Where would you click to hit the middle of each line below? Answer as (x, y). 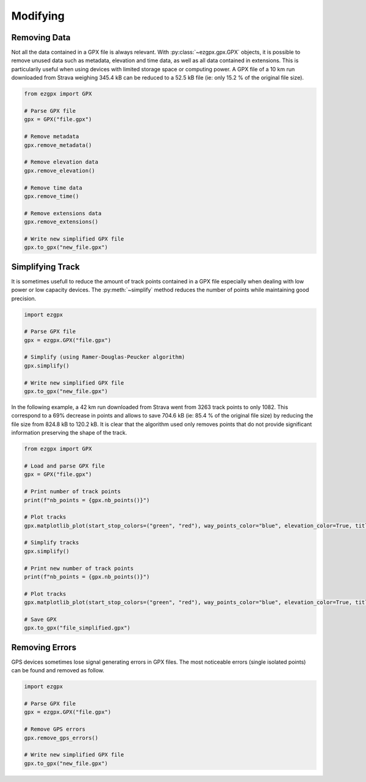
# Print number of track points (73, 492)
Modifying (38, 16)
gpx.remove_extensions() (61, 222)
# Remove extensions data (63, 213)
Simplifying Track (46, 267)
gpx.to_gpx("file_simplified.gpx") (77, 628)
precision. (24, 298)
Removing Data (41, 37)
